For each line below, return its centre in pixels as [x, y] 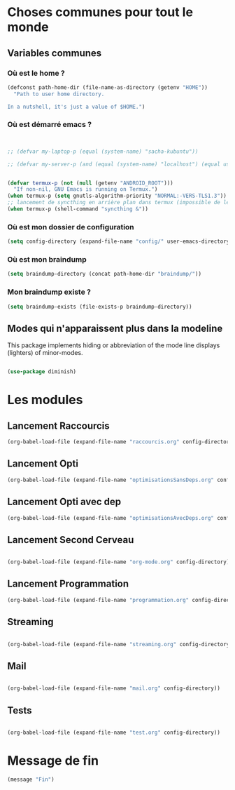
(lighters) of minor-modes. [45, 353]
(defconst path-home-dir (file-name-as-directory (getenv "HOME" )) [108, 87]
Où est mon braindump [47, 260]
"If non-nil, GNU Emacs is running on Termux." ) [86, 189]
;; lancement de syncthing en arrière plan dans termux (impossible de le [119, 203]
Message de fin [53, 761]
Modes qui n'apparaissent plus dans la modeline [115, 328]
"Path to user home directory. [59, 94]
